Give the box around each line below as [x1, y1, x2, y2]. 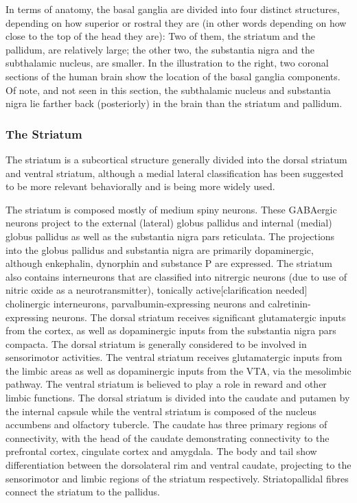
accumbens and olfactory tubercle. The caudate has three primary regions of [5, 417, 327, 432]
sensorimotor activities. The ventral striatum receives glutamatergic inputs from [5, 350, 343, 364]
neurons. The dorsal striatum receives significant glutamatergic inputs [51, 309, 346, 324]
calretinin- [268, 296, 311, 310]
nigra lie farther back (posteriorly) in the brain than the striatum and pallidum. [5, 96, 343, 110]
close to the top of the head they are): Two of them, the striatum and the [5, 29, 315, 43]
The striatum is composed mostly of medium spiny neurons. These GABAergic [5, 202, 337, 216]
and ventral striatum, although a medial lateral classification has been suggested [5, 165, 344, 180]
